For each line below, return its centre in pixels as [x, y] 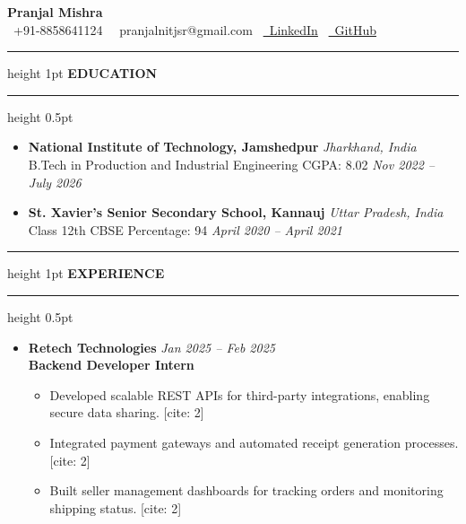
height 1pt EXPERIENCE [86, 273]
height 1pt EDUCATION [82, 73]
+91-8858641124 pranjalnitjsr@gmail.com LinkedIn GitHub [194, 29]
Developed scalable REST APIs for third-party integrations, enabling [240, 394]
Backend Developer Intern [111, 365]
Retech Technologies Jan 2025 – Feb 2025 [151, 347]
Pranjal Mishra [55, 12]
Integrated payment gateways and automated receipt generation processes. [254, 442]
